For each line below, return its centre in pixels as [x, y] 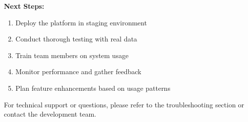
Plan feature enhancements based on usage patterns [93, 88]
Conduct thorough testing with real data [76, 39]
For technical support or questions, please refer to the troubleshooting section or [124, 104]
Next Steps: [24, 6]
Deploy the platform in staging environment [81, 22]
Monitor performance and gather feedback [78, 71]
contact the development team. [50, 114]
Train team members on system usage [72, 55]
